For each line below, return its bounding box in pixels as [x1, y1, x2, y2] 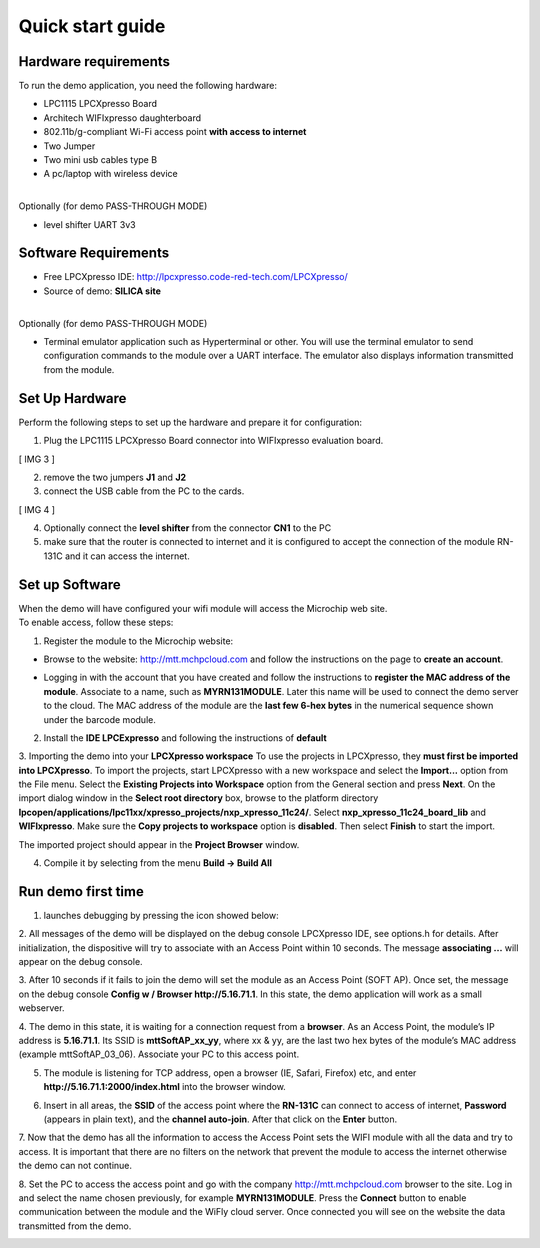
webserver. [18, 1002, 65, 1014]
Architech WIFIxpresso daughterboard [43, 111, 202, 124]
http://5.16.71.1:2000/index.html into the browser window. [43, 1081, 287, 1093]
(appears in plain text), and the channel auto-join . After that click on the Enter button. [43, 1113, 398, 1125]
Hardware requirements [18, 53, 170, 70]
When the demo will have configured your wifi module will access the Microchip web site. [18, 602, 388, 614]
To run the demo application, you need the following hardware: [18, 80, 278, 92]
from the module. [43, 363, 115, 375]
